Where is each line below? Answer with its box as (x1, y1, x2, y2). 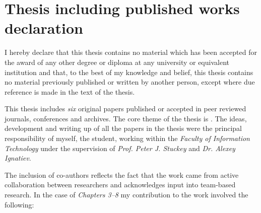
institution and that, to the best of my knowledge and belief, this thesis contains (5, 66, 253, 77)
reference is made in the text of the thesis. (5, 86, 135, 97)
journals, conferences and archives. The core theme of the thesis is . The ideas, (5, 113, 247, 123)
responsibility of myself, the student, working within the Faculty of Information (5, 133, 250, 144)
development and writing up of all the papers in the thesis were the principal (5, 123, 242, 133)
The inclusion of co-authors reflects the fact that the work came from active (5, 169, 239, 180)
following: (5, 199, 34, 209)
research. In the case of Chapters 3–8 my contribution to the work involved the (5, 189, 248, 200)
